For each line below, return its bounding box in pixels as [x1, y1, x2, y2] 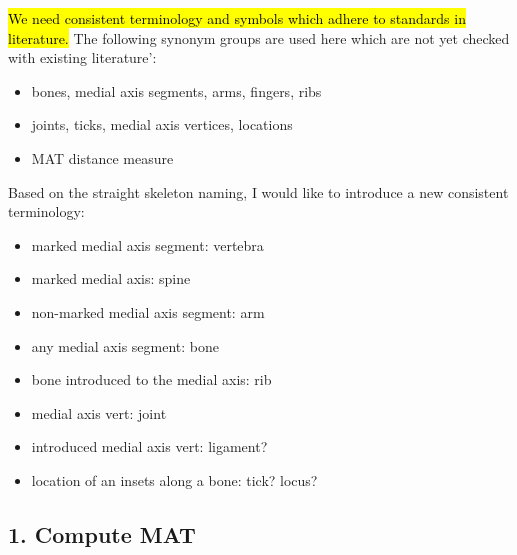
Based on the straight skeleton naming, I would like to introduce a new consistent [8, 181, 509, 202]
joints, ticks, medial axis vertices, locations [31, 114, 293, 135]
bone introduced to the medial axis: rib [31, 369, 272, 390]
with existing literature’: [8, 47, 157, 68]
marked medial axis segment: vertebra [31, 234, 264, 255]
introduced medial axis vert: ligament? [31, 436, 268, 457]
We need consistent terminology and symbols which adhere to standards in [8, 8, 466, 28]
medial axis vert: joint [31, 402, 167, 423]
